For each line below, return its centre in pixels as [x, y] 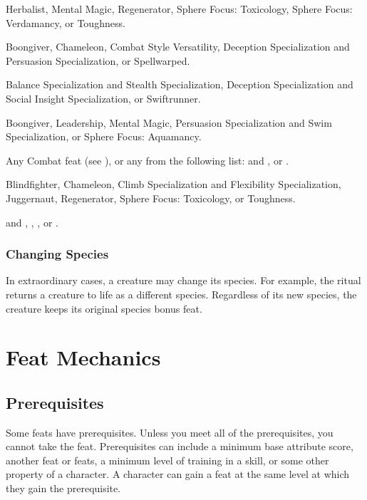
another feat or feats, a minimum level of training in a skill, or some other [167, 460]
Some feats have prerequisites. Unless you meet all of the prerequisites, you [170, 432]
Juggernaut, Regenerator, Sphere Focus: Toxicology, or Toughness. [151, 198]
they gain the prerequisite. [63, 488]
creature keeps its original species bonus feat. [104, 308]
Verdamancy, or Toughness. [66, 22]
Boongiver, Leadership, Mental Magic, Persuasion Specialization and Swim [169, 122]
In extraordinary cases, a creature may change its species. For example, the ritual [183, 280]
